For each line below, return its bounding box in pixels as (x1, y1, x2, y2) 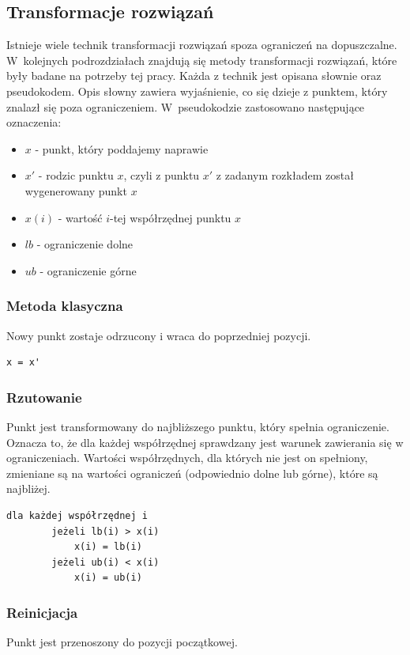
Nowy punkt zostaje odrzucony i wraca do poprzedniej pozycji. (6, 327, 311, 343)
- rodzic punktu (38, 167, 114, 184)
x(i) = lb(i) (73, 541, 142, 553)
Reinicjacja (6, 602, 78, 622)
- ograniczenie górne (39, 262, 137, 278)
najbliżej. (6, 480, 51, 497)
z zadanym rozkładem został (216, 167, 354, 184)
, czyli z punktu (123, 167, 200, 184)
